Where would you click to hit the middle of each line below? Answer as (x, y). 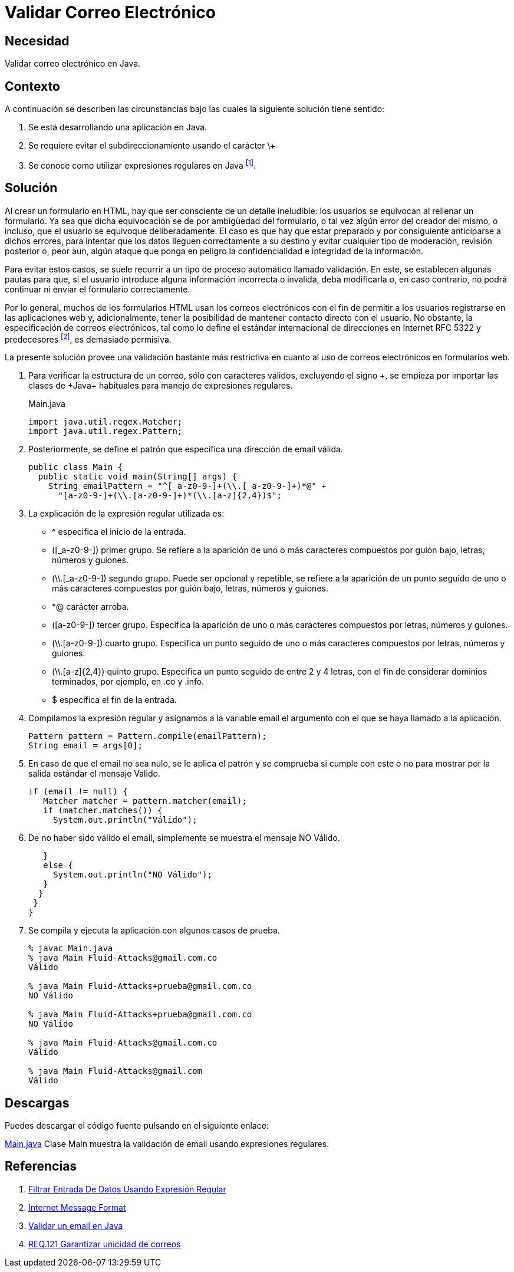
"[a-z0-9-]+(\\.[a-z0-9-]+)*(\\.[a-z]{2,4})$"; (170, 496)
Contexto (32, 86)
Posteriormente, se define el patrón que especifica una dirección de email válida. (186, 449)
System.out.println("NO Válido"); (133, 875)
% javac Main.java (71, 949)
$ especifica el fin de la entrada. (114, 700)
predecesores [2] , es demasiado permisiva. (88, 338)
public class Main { (76, 467)
